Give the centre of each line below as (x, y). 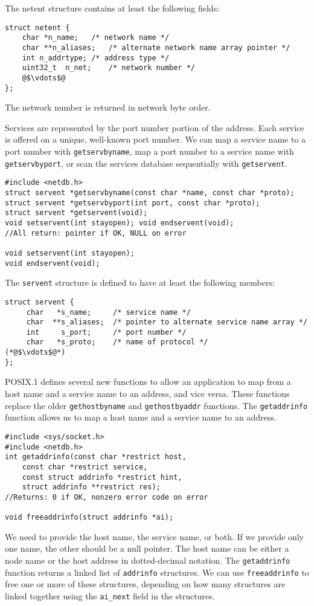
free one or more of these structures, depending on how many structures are (145, 584)
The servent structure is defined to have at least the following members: (140, 282)
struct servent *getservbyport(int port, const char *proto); (133, 203)
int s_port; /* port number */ (106, 332)
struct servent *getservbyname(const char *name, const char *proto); (150, 192)
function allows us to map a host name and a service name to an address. (141, 417)
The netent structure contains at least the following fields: (112, 8)
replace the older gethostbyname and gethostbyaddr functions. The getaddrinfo (156, 405)
